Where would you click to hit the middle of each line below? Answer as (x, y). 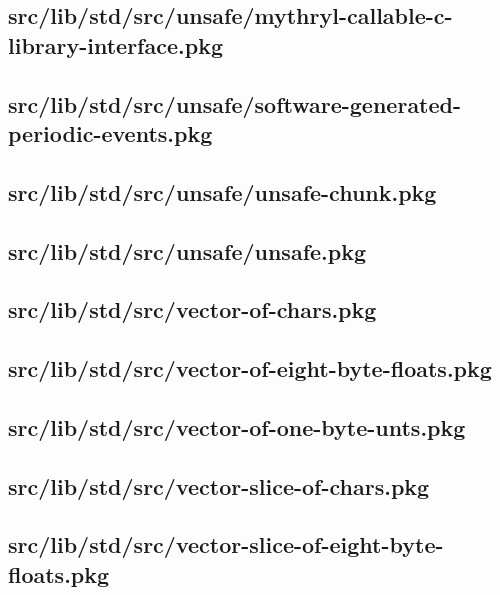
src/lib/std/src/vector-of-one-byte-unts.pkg (237, 426)
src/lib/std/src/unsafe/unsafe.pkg (187, 250)
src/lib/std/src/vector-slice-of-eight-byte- (226, 544)
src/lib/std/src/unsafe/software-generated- (235, 103)
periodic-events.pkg (110, 132)
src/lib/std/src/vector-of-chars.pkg (192, 309)
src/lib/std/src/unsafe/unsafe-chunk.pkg (222, 191)
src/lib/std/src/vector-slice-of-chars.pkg (219, 485)
